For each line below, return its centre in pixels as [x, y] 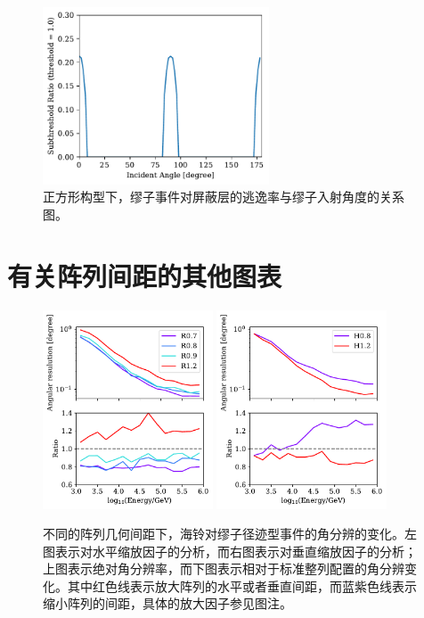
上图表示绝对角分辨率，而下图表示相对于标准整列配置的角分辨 [224, 569]
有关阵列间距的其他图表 [145, 275]
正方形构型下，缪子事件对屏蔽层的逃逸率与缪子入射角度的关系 [224, 197]
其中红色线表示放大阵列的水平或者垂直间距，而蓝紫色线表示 [242, 585]
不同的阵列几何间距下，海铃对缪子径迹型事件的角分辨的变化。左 [230, 534]
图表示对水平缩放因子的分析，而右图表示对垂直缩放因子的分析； [230, 551]
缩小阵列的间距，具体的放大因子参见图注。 [167, 603]
